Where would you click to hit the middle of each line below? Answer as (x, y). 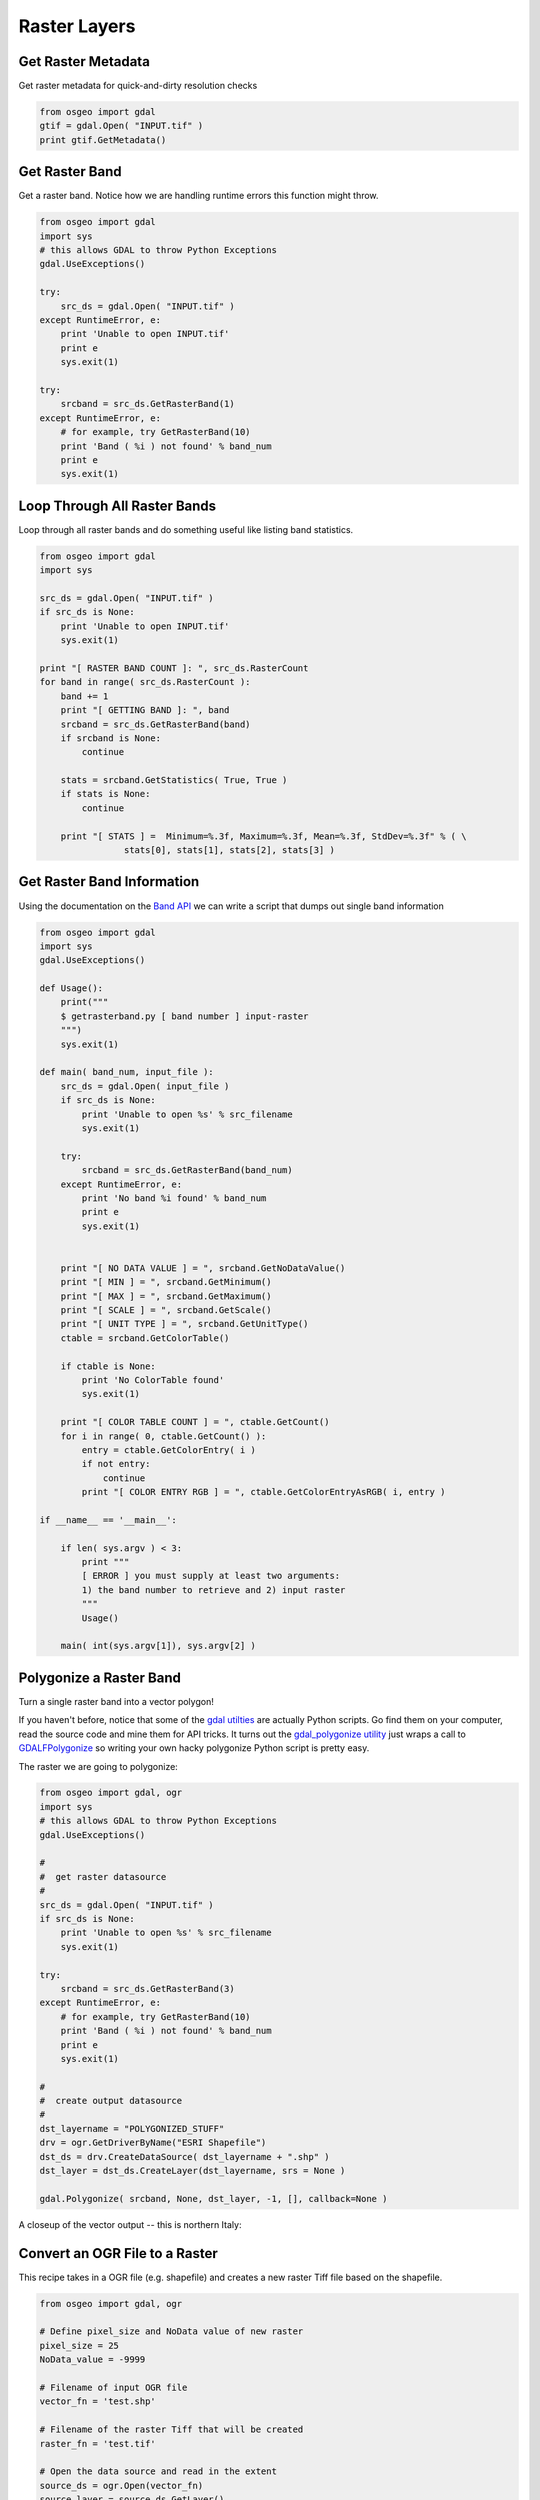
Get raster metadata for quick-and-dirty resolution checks (138, 86)
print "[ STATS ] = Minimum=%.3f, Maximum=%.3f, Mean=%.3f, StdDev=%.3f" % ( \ (263, 836)
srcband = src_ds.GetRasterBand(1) (147, 404)
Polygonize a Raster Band (100, 1677)
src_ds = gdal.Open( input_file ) (145, 1086)
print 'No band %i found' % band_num (174, 1198)
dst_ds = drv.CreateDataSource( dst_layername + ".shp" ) (184, 2156)
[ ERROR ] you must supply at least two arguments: (211, 1576)
